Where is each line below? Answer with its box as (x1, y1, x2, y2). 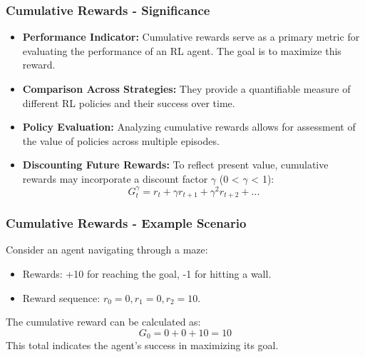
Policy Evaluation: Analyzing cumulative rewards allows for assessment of (22, 119, 356, 134)
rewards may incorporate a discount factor (22, 171, 208, 186)
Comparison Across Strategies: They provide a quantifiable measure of (22, 81, 351, 96)
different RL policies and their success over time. (22, 95, 235, 110)
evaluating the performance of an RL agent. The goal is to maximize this (22, 43, 341, 58)
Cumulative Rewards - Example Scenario (6, 214, 247, 232)
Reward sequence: (22, 290, 101, 305)
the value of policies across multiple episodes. (22, 133, 220, 148)
